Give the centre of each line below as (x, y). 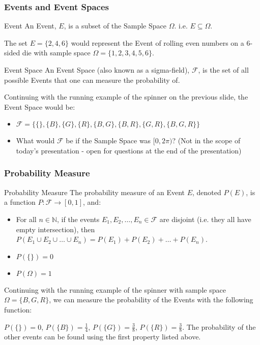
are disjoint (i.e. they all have (205, 219)
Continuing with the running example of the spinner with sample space (115, 289)
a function (20, 202)
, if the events (78, 219)
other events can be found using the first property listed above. (103, 337)
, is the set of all (223, 70)
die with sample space (56, 53)
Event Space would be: (40, 106)
